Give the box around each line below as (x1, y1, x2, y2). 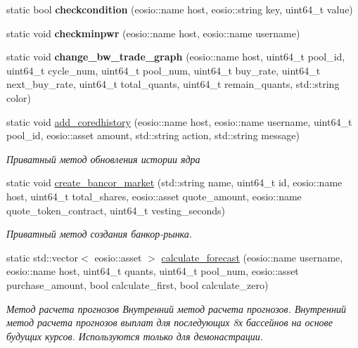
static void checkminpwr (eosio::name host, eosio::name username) (6, 25, 300, 40)
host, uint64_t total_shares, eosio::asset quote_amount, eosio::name (6, 188, 302, 203)
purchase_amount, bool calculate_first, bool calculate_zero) (6, 277, 269, 292)
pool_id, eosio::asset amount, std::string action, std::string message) (6, 128, 300, 143)
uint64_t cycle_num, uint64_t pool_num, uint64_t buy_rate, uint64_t (6, 63, 321, 77)
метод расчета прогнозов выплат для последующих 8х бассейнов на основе (6, 315, 333, 330)
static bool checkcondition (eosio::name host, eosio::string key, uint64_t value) (6, 2, 353, 16)
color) (6, 90, 32, 105)
